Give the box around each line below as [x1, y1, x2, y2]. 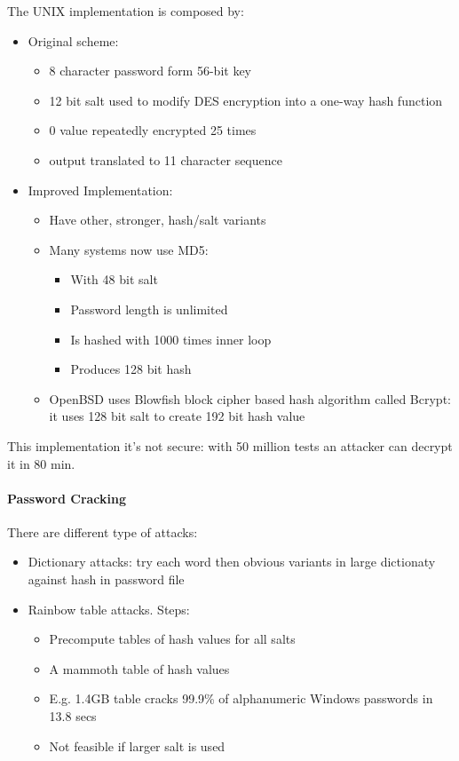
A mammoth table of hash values [49, 659, 230, 678]
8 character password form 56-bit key [49, 61, 251, 80]
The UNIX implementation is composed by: [7, 2, 244, 20]
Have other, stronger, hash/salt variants [49, 210, 266, 229]
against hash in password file [28, 570, 185, 589]
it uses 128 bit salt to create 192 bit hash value [49, 407, 305, 425]
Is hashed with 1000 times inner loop [70, 329, 272, 348]
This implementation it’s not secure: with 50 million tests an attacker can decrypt [7, 436, 453, 455]
